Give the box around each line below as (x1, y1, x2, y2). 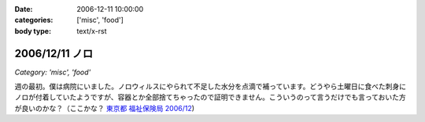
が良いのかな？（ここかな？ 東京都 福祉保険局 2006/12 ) (14, 103, 195, 113)
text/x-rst (76, 26, 107, 35)
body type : (14, 26, 51, 35)
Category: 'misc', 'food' (14, 67, 91, 77)
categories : (14, 16, 54, 25)
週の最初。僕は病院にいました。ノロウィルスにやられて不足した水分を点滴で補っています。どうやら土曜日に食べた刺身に (14, 82, 407, 91)
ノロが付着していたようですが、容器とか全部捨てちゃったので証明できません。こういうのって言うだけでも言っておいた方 (14, 92, 407, 102)
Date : (14, 5, 33, 13)
